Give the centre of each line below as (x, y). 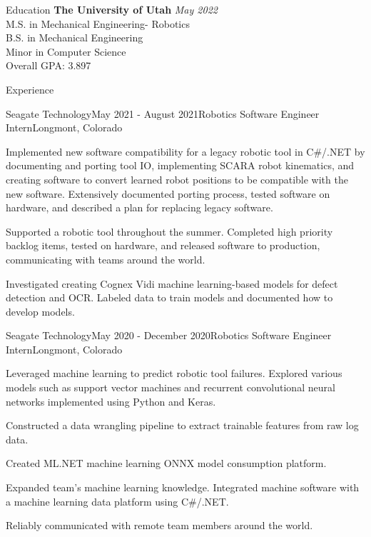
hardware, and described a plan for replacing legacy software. (139, 207)
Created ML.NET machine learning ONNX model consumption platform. (166, 463)
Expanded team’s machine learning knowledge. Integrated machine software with (183, 487)
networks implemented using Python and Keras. (111, 401)
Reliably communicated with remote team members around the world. (159, 525)
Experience (30, 89)
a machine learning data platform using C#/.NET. (117, 501)
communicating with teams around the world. (106, 259)
